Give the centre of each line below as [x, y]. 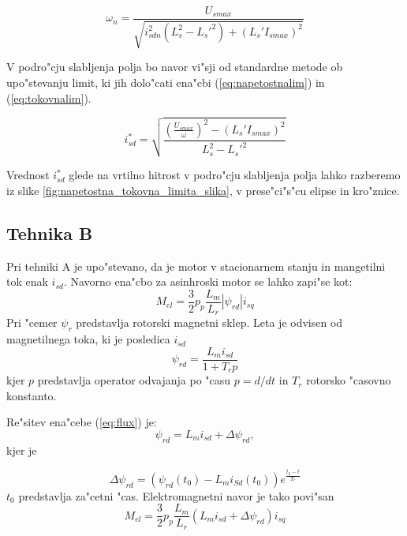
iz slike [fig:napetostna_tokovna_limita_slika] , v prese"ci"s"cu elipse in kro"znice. [203, 190]
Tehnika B [50, 232]
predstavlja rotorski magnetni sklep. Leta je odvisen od [209, 322]
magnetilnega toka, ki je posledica [88, 339]
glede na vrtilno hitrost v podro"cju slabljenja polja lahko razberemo [235, 175]
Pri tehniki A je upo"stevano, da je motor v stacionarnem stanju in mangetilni [196, 266]
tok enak [27, 281]
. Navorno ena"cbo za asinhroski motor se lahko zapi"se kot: [208, 281]
